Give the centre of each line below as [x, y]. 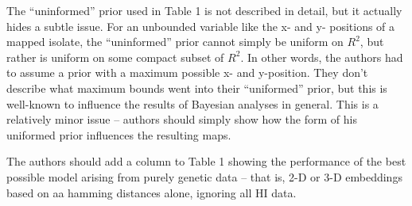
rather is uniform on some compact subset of [115, 57]
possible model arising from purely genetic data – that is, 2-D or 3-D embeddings [204, 176]
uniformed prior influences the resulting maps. [119, 134]
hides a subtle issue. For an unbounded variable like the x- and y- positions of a [201, 26]
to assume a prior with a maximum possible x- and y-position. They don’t [187, 72]
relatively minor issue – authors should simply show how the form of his [182, 119]
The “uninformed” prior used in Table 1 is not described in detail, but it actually [204, 10]
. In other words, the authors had [322, 57]
